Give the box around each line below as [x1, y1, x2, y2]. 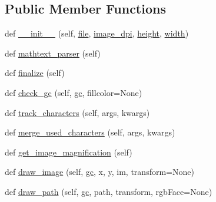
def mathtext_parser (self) [5, 47, 101, 59]
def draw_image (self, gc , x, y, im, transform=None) [5, 165, 194, 178]
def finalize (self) [5, 67, 65, 79]
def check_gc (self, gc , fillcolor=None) [5, 86, 142, 98]
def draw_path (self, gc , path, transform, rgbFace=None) [5, 185, 212, 197]
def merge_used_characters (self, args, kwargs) [5, 126, 175, 138]
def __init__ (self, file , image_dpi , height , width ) [5, 27, 189, 39]
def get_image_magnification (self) [5, 145, 132, 158]
